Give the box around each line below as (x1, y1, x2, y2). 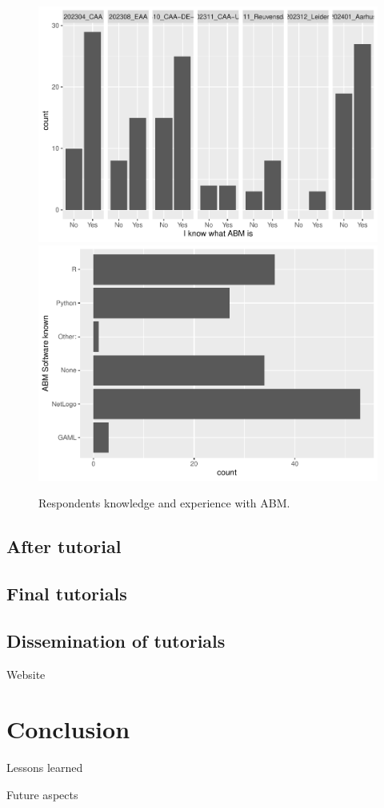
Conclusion (6, 713, 130, 745)
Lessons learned (6, 759, 83, 776)
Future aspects (6, 786, 78, 802)
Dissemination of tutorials (6, 628, 226, 652)
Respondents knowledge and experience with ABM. (38, 495, 290, 511)
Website (6, 665, 46, 682)
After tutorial (6, 534, 122, 559)
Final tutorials (6, 581, 127, 606)
